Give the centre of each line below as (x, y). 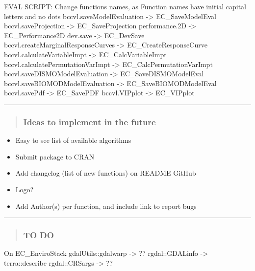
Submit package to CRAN (55, 156)
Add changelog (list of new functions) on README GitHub (106, 173)
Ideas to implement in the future (89, 122)
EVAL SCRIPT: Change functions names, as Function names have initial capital (125, 6)
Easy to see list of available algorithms (73, 140)
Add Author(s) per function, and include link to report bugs (106, 206)
